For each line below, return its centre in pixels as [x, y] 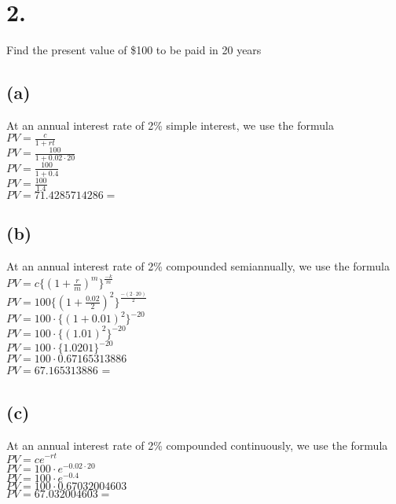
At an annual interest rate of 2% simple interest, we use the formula [170, 125]
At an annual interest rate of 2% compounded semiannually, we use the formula [198, 266]
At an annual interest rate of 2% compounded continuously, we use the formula [197, 445]
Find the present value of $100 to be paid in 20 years [134, 50]
